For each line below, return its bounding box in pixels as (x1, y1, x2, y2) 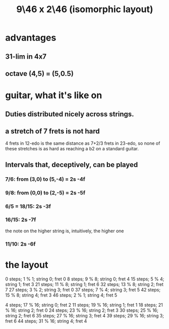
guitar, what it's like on (5, 90, 102, 101)
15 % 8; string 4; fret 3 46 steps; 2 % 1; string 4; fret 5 (5, 292, 118, 298)
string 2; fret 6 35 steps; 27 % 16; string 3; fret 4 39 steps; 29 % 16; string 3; (5, 312, 164, 318)
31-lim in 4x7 (5, 52, 47, 61)
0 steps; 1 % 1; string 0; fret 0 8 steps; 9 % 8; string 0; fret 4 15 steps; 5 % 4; (5, 276, 164, 282)
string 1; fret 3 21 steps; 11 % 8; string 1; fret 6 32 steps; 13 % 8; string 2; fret (5, 281, 164, 287)
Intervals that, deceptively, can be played (5, 160, 138, 169)
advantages (5, 32, 57, 44)
